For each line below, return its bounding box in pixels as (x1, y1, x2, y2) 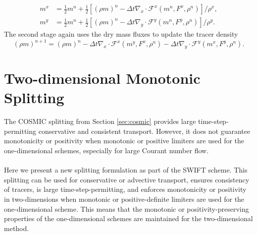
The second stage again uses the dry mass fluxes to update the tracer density (4, 29, 238, 39)
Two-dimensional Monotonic (4, 68, 201, 88)
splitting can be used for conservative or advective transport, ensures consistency (4, 174, 250, 184)
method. (4, 223, 29, 233)
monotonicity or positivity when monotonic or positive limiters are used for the (4, 135, 245, 146)
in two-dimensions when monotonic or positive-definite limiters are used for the (4, 194, 245, 204)
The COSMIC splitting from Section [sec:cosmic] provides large (4, 116, 196, 126)
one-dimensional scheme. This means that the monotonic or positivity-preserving (4, 203, 249, 214)
